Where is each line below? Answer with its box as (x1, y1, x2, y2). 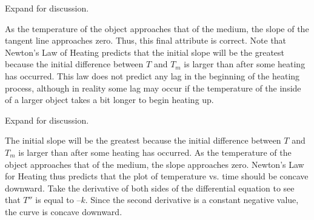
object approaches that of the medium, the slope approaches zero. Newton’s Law (5, 158, 304, 170)
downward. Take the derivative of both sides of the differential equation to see (5, 181, 295, 194)
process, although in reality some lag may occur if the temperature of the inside (5, 81, 301, 94)
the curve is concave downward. (5, 205, 122, 218)
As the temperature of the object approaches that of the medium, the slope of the (5, 22, 309, 35)
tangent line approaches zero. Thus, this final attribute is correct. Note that (5, 34, 287, 47)
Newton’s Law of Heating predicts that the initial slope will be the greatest (5, 45, 285, 58)
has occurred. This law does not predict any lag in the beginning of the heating (5, 69, 300, 82)
